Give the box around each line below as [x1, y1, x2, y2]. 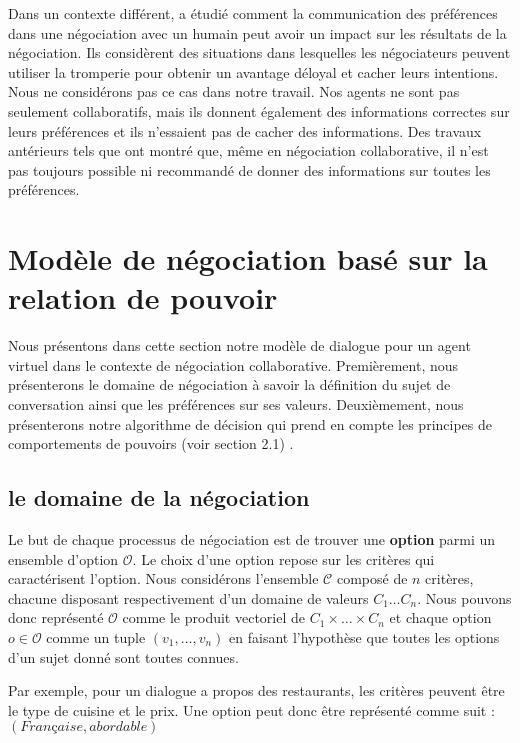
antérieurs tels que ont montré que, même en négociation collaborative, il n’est [8, 140, 489, 161]
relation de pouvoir [8, 277, 278, 318]
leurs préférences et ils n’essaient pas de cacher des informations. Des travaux [8, 120, 482, 141]
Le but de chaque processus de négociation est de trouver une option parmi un [8, 529, 496, 550]
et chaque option [389, 607, 492, 628]
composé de [336, 568, 408, 589]
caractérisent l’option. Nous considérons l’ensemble [8, 568, 319, 589]
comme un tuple [46, 626, 146, 647]
